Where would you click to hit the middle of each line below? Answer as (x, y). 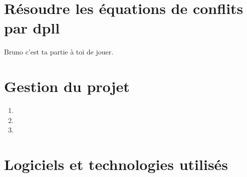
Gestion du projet (67, 86)
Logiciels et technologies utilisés (116, 164)
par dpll (32, 28)
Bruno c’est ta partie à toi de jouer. (59, 52)
